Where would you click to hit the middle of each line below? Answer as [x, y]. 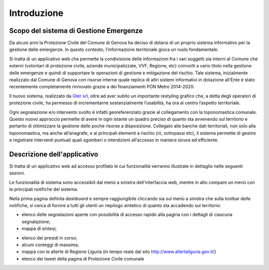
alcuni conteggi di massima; [50, 245]
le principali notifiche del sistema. [44, 189]
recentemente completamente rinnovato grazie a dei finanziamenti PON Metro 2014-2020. [102, 87]
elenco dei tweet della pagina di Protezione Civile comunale [83, 259]
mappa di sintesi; [39, 229]
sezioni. [17, 173]
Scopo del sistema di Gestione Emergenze [76, 31]
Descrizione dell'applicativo [54, 154]
